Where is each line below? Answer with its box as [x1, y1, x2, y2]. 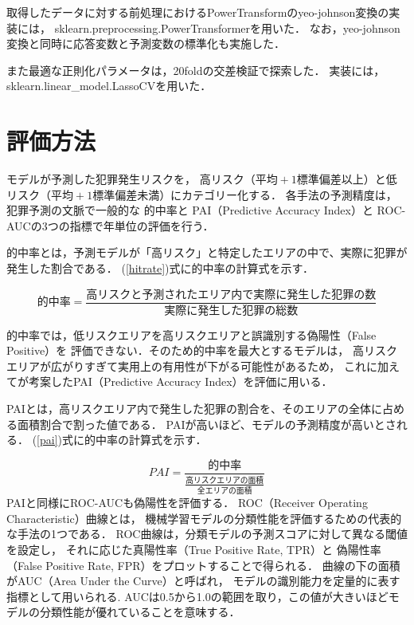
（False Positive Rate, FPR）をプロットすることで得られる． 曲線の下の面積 [6, 556, 400, 573]
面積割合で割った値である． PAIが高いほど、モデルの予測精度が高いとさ [17, 415, 396, 432]
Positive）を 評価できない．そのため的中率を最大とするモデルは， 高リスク [6, 342, 398, 359]
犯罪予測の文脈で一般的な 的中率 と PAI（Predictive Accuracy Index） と [6, 202, 373, 218]
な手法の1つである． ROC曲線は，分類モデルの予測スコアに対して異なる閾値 [6, 525, 408, 542]
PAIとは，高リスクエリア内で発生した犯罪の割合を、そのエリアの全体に [6, 399, 382, 416]
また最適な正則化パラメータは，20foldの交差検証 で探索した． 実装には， [6, 61, 385, 78]
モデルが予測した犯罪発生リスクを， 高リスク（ [6, 171, 256, 187]
